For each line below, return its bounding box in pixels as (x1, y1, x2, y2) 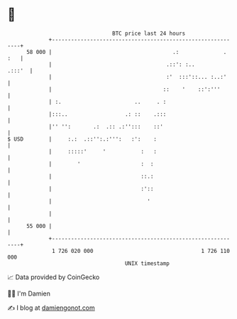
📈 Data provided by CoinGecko (7, 273, 100, 281)
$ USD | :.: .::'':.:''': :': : (7, 135, 158, 143)
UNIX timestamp (124, 259, 170, 267)
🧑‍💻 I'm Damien (7, 289, 51, 298)
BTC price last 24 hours (112, 30, 186, 37)
